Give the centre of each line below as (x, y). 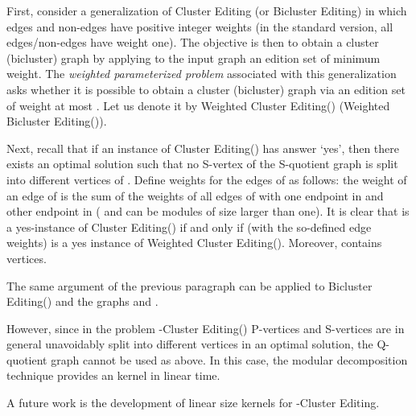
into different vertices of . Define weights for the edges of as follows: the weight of (207, 179)
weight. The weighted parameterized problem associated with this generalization (202, 74)
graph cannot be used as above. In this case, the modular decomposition (229, 359)
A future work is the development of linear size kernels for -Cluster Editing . (193, 403)
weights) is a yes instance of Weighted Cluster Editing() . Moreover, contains (194, 243)
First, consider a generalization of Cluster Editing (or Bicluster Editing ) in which (207, 10)
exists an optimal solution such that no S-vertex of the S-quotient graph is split (202, 164)
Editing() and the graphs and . (82, 301)
